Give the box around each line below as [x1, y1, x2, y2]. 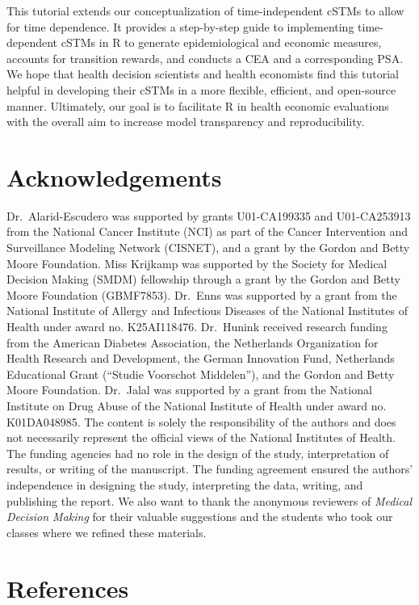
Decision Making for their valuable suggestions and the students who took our [6, 508, 393, 525]
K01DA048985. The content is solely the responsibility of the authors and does [6, 413, 396, 430]
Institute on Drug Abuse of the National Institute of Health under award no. [6, 397, 387, 414]
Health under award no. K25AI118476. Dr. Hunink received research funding [6, 318, 388, 335]
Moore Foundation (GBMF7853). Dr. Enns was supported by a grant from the [6, 286, 397, 303]
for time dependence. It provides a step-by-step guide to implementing [6, 18, 354, 35]
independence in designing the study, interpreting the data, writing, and [6, 476, 363, 493]
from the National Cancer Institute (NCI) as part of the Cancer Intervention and [6, 223, 408, 240]
